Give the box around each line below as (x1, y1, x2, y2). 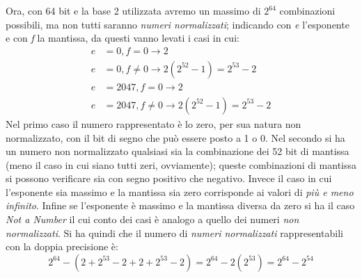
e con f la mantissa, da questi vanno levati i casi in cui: (6, 31, 239, 45)
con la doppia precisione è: (6, 239, 118, 254)
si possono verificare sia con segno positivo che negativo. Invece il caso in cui (6, 171, 332, 186)
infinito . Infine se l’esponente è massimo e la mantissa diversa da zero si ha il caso (6, 198, 355, 213)
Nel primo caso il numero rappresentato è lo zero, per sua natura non (6, 116, 301, 131)
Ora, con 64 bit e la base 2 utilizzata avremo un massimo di (6, 3, 261, 17)
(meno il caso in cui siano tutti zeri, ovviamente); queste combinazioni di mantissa (6, 157, 356, 172)
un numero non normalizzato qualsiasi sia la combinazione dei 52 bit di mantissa (6, 144, 349, 158)
